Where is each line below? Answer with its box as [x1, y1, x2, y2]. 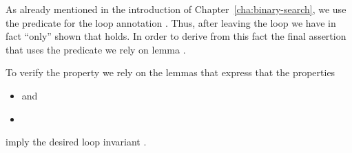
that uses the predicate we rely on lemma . [6, 42, 186, 56]
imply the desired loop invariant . [6, 134, 147, 149]
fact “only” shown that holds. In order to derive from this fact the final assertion [6, 29, 346, 43]
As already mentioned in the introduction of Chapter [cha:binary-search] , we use [6, 2, 346, 16]
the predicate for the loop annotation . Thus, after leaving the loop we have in [6, 15, 336, 30]
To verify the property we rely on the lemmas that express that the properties [6, 65, 335, 80]
